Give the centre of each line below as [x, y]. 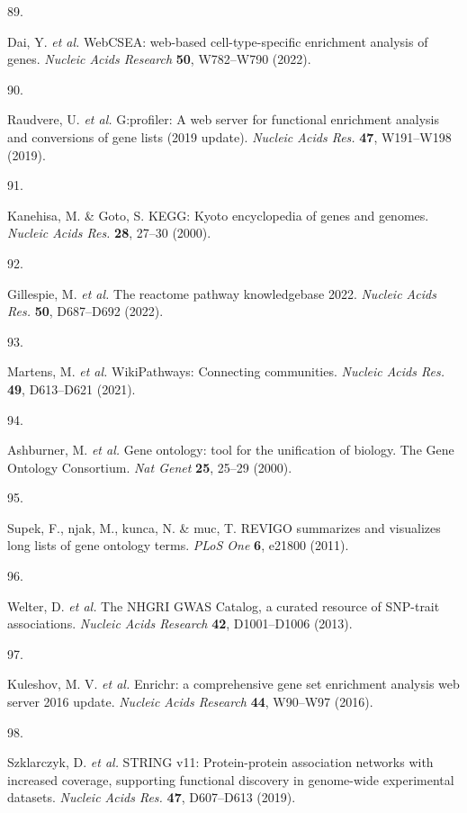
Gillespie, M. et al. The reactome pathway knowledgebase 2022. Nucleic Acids [222, 293]
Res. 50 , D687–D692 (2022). [85, 311]
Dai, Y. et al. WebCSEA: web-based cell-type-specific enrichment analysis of [218, 41]
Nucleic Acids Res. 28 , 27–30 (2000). [109, 233]
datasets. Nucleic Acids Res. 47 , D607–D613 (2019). [152, 797]
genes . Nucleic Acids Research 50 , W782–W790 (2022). [159, 59]
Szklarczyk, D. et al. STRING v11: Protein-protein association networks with [220, 762]
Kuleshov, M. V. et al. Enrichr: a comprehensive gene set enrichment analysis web [233, 684]
